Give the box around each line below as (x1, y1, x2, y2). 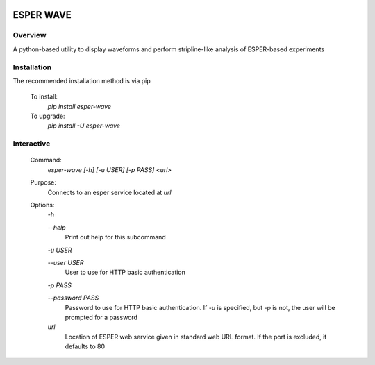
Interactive (12, 139, 51, 148)
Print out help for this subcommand (65, 233, 166, 241)
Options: (30, 201, 55, 209)
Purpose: (30, 178, 57, 187)
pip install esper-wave (47, 102, 111, 110)
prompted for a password (65, 313, 138, 321)
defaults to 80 (65, 342, 106, 350)
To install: (30, 92, 58, 101)
